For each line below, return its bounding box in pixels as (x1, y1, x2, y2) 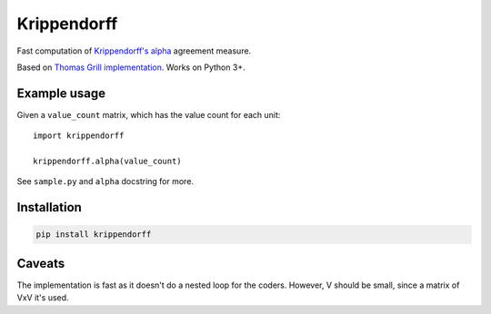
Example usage (16, 85, 106, 101)
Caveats (16, 255, 65, 271)
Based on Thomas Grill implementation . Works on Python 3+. (16, 62, 245, 73)
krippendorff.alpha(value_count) (33, 156, 182, 167)
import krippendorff (33, 131, 125, 141)
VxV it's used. (16, 292, 69, 303)
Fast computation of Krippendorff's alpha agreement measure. (16, 45, 252, 56)
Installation (16, 200, 82, 215)
